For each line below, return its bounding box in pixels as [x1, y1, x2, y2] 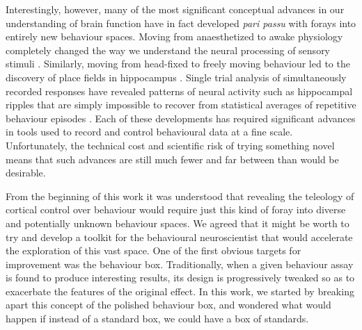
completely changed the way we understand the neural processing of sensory [6, 42, 331, 57]
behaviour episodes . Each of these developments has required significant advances [6, 110, 356, 125]
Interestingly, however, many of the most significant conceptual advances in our [6, 2, 345, 16]
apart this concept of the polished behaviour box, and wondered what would [6, 297, 331, 312]
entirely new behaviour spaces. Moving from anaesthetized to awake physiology [6, 29, 343, 44]
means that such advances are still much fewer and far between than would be [6, 151, 339, 166]
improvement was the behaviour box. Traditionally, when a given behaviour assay [6, 256, 354, 271]
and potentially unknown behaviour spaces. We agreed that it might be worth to [6, 215, 349, 230]
